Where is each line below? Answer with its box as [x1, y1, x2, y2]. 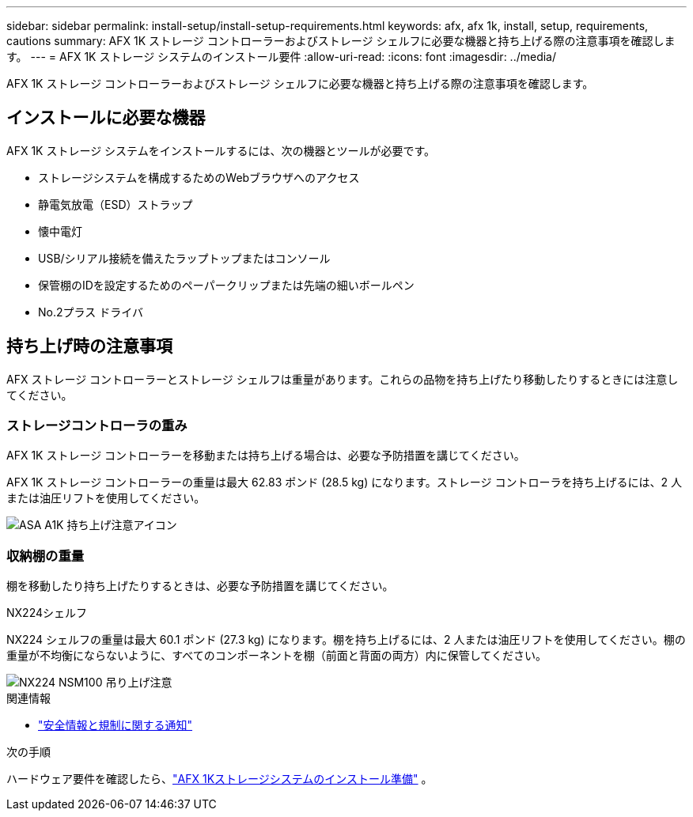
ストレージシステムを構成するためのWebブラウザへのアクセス [38, 170, 360, 184]
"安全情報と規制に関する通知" [38, 718, 193, 732]
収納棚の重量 [6, 547, 85, 564]
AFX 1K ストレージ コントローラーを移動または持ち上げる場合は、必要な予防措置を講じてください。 [6, 448, 525, 463]
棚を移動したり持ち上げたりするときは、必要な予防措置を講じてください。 [6, 579, 394, 593]
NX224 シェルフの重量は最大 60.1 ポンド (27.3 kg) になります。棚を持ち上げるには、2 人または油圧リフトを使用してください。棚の [6, 633, 686, 647]
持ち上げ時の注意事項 [6, 336, 172, 357]
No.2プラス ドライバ [38, 304, 143, 319]
